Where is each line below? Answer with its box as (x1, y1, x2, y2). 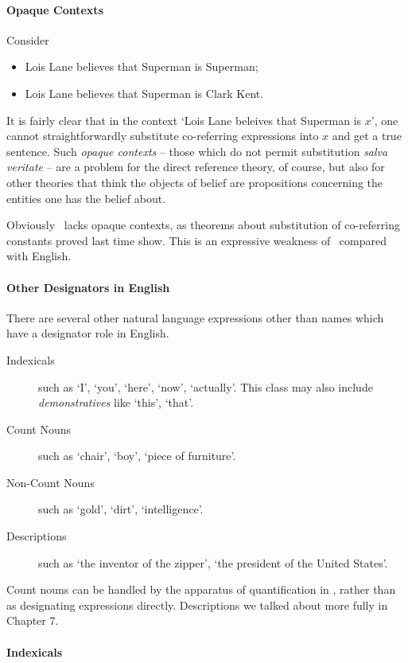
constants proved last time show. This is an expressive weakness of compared (6, 232, 387, 248)
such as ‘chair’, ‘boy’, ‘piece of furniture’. (38, 447, 236, 464)
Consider (6, 31, 49, 48)
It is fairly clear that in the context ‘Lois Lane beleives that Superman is (6, 111, 362, 128)
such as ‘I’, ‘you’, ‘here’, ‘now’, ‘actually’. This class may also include (38, 378, 373, 395)
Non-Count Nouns (6, 474, 95, 490)
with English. (6, 248, 72, 264)
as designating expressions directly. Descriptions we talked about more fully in (6, 596, 388, 613)
